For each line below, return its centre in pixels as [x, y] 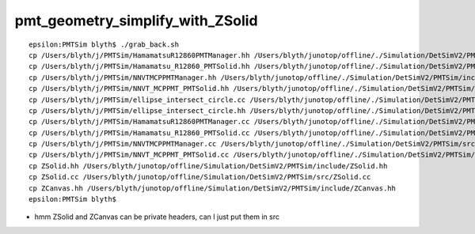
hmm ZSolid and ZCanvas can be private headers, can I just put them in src [157, 217]
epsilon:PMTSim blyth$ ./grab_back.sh [104, 44]
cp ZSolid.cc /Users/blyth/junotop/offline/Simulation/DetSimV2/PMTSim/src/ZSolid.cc [200, 177]
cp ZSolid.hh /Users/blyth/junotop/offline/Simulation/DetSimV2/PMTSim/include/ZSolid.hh [208, 166]
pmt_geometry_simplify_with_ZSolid [136, 21]
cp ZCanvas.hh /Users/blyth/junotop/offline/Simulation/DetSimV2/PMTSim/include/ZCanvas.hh [212, 188]
